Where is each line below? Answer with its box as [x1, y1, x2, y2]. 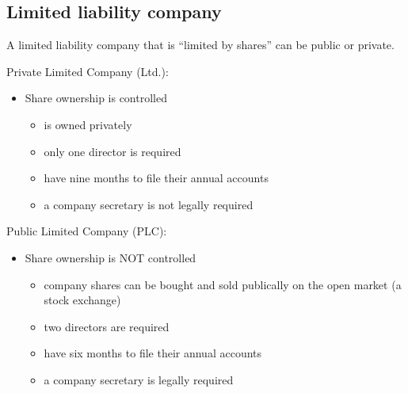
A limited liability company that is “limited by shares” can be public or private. [6, 36, 395, 53]
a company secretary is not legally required [44, 196, 254, 212]
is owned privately [44, 116, 132, 132]
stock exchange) [44, 292, 121, 308]
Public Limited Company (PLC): [6, 223, 167, 239]
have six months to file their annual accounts [44, 345, 262, 361]
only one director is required [44, 143, 181, 159]
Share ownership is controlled [25, 90, 167, 106]
